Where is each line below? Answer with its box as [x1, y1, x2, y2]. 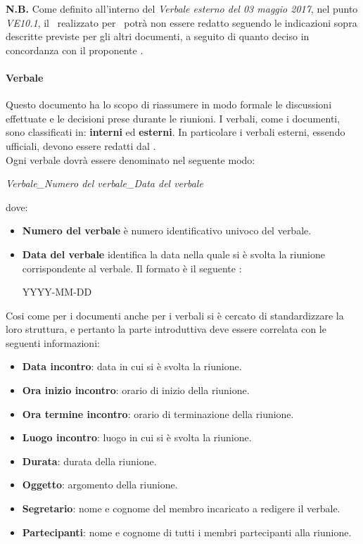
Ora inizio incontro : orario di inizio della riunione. [22, 383, 250, 398]
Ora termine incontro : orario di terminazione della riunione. [22, 406, 294, 421]
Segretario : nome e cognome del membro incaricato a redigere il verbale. [22, 501, 340, 516]
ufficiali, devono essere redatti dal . [6, 138, 156, 153]
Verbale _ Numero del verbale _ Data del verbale [6, 176, 203, 191]
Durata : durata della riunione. [22, 453, 157, 468]
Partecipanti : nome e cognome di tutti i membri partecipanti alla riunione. [22, 524, 352, 539]
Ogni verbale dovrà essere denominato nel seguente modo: [6, 152, 255, 167]
